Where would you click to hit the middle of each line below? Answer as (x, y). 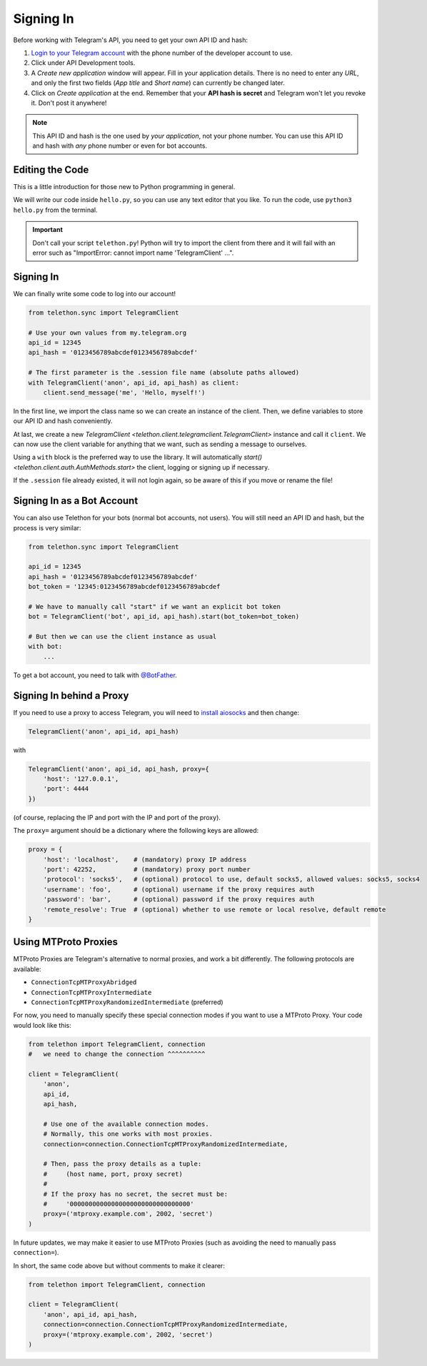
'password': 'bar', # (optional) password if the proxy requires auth (179, 900)
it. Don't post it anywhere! (69, 103)
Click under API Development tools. (83, 63)
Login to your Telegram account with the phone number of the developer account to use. (162, 53)
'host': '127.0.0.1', (81, 779)
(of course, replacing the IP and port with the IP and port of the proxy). (117, 817)
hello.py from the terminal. (55, 210)
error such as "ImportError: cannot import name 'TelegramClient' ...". (133, 253)
